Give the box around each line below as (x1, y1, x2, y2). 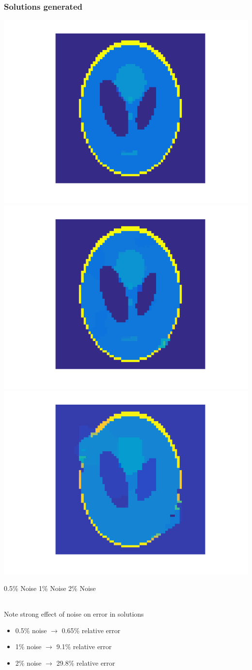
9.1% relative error (56, 641, 112, 652)
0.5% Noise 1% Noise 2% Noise (4, 583, 96, 593)
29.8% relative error (56, 657, 115, 668)
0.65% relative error (62, 625, 121, 635)
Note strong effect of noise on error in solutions (4, 609, 144, 619)
